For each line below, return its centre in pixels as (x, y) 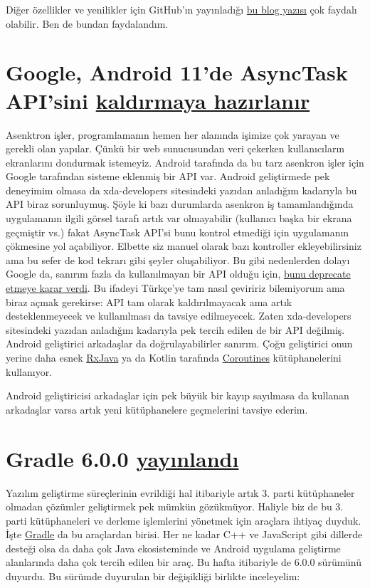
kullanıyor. (29, 371)
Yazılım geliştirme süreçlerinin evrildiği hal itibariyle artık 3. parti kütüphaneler (180, 492)
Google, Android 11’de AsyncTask (177, 72)
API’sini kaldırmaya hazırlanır (158, 100)
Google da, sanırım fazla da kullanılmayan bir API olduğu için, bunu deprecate (178, 274)
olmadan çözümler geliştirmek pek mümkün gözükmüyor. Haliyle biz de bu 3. (175, 506)
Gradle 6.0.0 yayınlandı (122, 458)
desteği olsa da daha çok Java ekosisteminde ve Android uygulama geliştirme (173, 548)
